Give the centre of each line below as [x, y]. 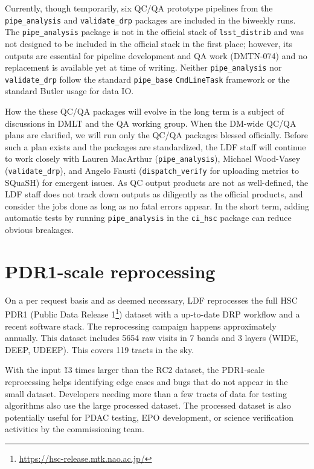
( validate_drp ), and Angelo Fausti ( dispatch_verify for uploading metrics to [152, 171]
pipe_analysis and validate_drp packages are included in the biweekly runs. [150, 20]
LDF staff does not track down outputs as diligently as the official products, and [154, 194]
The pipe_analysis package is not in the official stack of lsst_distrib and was [154, 32]
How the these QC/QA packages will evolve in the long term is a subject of [145, 111]
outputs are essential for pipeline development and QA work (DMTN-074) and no [156, 55]
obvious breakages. [40, 230]
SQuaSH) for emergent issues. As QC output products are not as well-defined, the [157, 182]
